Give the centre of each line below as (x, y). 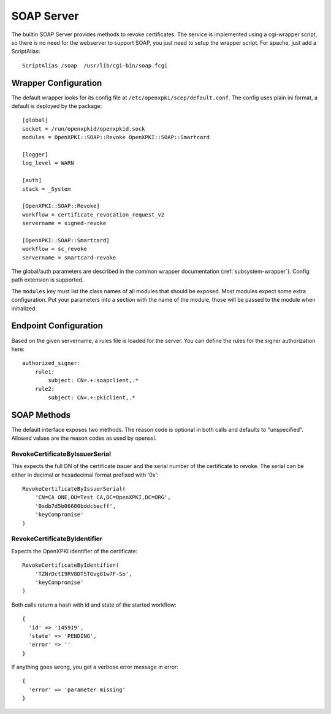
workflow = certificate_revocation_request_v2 (93, 214)
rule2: (45, 389)
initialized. (24, 308)
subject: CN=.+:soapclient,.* (93, 381)
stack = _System (47, 189)
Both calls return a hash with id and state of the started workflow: (94, 605)
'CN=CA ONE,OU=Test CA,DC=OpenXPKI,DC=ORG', (103, 497)
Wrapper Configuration (57, 83)
